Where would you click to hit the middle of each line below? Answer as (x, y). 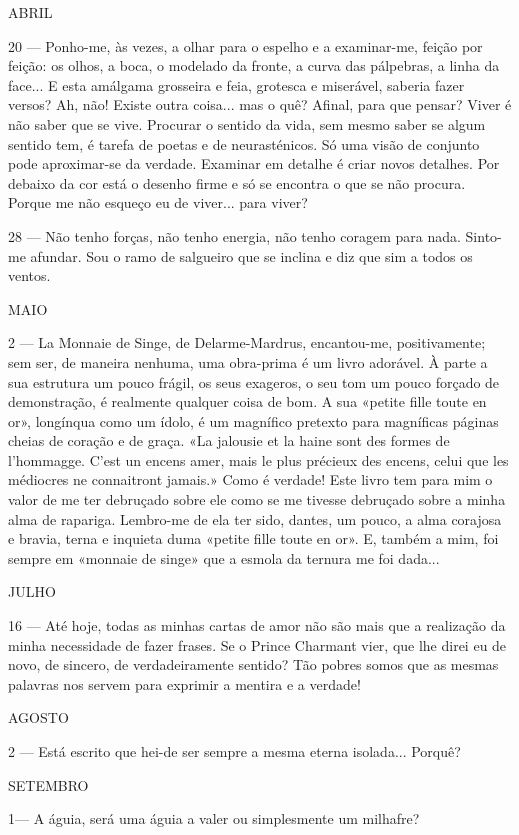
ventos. (29, 275)
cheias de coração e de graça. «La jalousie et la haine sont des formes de (229, 440)
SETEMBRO (48, 784)
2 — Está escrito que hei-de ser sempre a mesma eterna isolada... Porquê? (234, 751)
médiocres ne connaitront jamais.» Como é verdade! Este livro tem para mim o (250, 479)
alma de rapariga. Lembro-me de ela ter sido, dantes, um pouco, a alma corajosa (255, 518)
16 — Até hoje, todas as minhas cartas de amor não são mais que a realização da (257, 625)
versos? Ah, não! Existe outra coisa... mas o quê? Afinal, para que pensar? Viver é (260, 104)
